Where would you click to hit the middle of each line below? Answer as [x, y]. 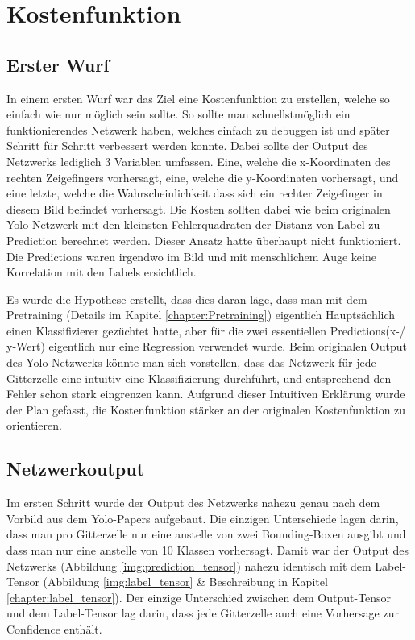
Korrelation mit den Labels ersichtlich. [102, 272]
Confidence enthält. [54, 629]
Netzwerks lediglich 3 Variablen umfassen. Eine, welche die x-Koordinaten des [199, 161]
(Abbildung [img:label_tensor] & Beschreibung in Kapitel [185, 582]
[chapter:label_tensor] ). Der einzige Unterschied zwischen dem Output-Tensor [199, 597]
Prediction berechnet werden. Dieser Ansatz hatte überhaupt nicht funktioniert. [204, 240]
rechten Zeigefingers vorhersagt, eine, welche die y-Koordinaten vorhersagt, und [203, 177]
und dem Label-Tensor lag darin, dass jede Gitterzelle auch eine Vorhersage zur [203, 613]
